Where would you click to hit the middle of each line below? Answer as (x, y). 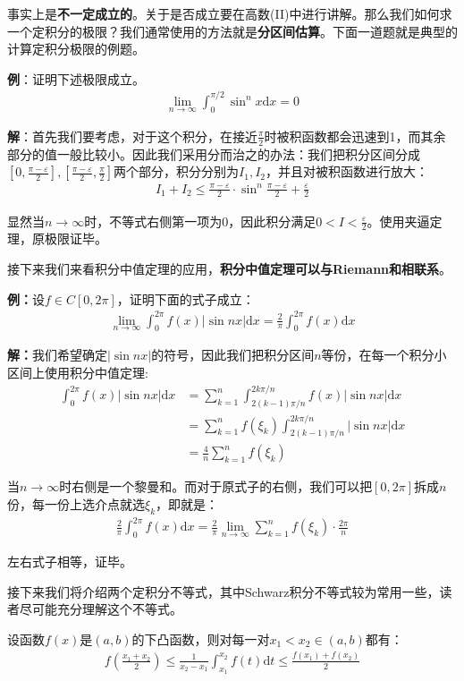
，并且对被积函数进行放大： (347, 171)
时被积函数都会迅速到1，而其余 (355, 136)
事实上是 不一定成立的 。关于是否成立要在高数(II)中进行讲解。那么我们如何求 (230, 13)
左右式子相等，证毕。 (70, 562)
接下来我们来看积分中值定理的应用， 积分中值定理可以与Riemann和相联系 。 (230, 268)
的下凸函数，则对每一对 (201, 638)
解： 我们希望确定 (57, 355)
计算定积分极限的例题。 (76, 49)
